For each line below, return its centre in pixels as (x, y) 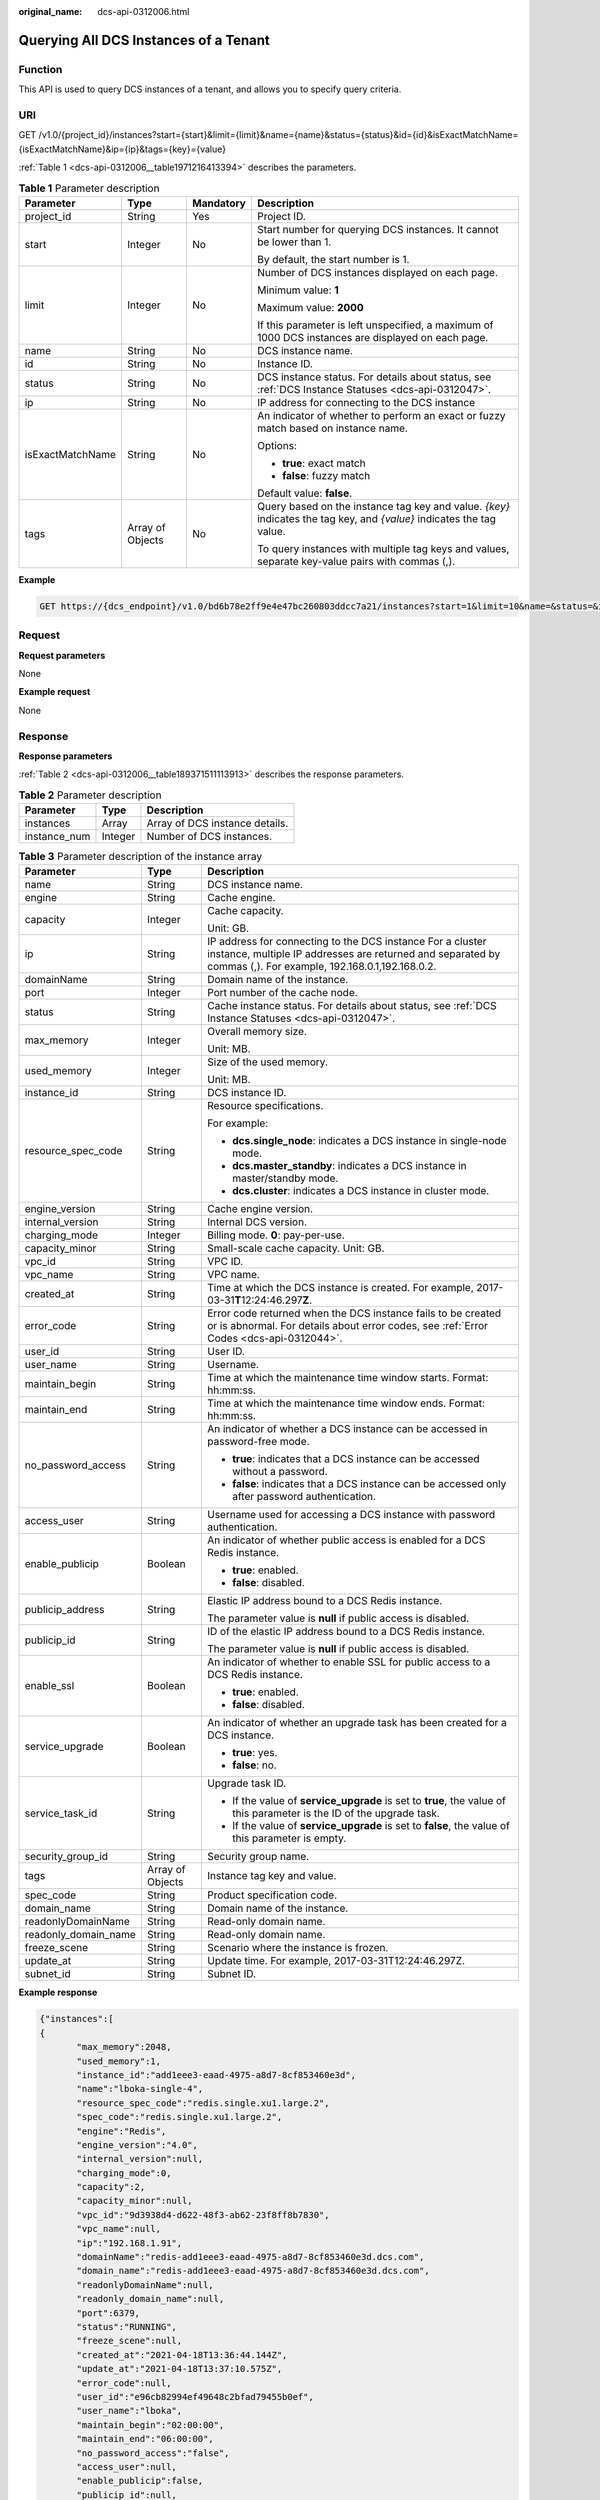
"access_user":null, (126, 2466)
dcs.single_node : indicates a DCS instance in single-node (369, 1141)
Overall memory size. (256, 1032)
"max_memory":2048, (124, 2047)
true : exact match (323, 463)
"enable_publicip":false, (140, 2481)
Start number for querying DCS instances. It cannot (377, 229)
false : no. (254, 1765)
